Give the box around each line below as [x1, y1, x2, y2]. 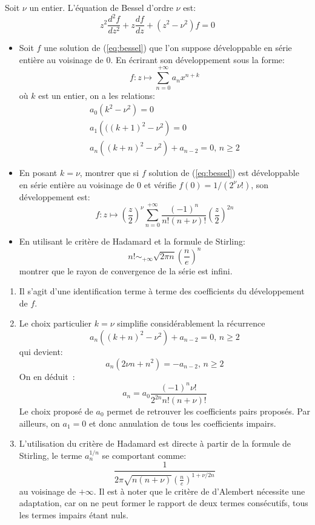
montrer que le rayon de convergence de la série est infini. [19, 264, 233, 277]
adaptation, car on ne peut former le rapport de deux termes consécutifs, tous [19, 496, 308, 509]
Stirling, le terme [19, 449, 82, 461]
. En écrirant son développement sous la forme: [110, 53, 285, 66]
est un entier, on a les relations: [38, 89, 156, 102]
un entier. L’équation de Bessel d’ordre [29, 1, 173, 13]
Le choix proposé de [19, 405, 93, 418]
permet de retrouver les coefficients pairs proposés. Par [107, 405, 310, 418]
